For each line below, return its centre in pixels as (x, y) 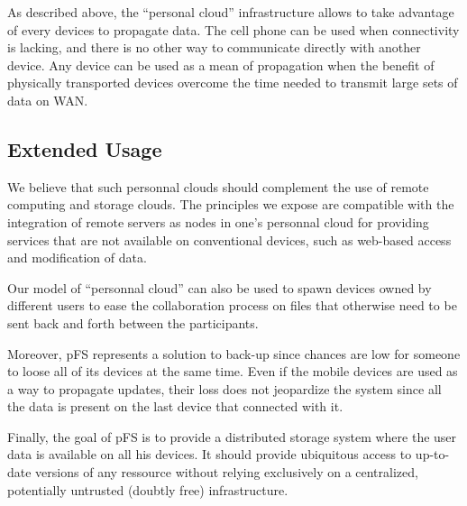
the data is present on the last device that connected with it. (175, 406)
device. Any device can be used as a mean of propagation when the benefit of (221, 64)
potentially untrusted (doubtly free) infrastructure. (148, 489)
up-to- (432, 454)
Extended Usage (85, 148)
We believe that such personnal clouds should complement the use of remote (218, 186)
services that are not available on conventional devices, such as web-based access (229, 239)
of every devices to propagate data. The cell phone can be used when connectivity (233, 29)
